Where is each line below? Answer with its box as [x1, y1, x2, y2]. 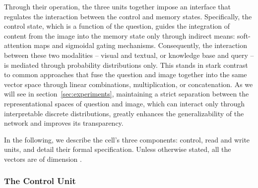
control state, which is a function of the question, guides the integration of [4, 21, 230, 31]
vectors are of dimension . [4, 153, 82, 164]
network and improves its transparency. [4, 118, 124, 128]
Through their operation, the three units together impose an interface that [4, 1, 231, 11]
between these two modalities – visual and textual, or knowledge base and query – [4, 49, 254, 60]
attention [4, 40, 32, 50]
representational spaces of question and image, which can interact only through [4, 98, 245, 108]
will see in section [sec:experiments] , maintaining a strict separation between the [4, 89, 249, 99]
